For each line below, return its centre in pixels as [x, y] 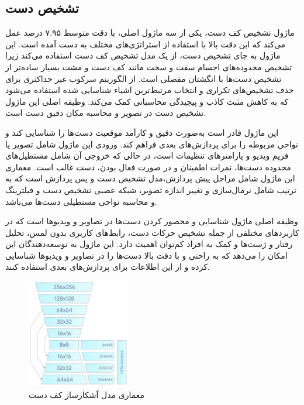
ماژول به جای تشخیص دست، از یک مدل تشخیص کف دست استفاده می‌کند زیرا [143, 55]
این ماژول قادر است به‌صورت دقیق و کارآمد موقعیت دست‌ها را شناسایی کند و [142, 132]
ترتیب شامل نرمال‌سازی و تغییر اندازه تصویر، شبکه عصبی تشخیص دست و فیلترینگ [151, 189]
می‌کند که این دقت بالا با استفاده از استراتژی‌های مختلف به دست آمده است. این [146, 44]
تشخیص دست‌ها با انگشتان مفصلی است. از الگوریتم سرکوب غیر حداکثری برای [144, 78]
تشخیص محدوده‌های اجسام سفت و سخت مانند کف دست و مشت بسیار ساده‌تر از [149, 66]
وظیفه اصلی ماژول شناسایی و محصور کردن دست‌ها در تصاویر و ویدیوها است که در [152, 221]
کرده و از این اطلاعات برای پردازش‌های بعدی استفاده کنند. [108, 267]
